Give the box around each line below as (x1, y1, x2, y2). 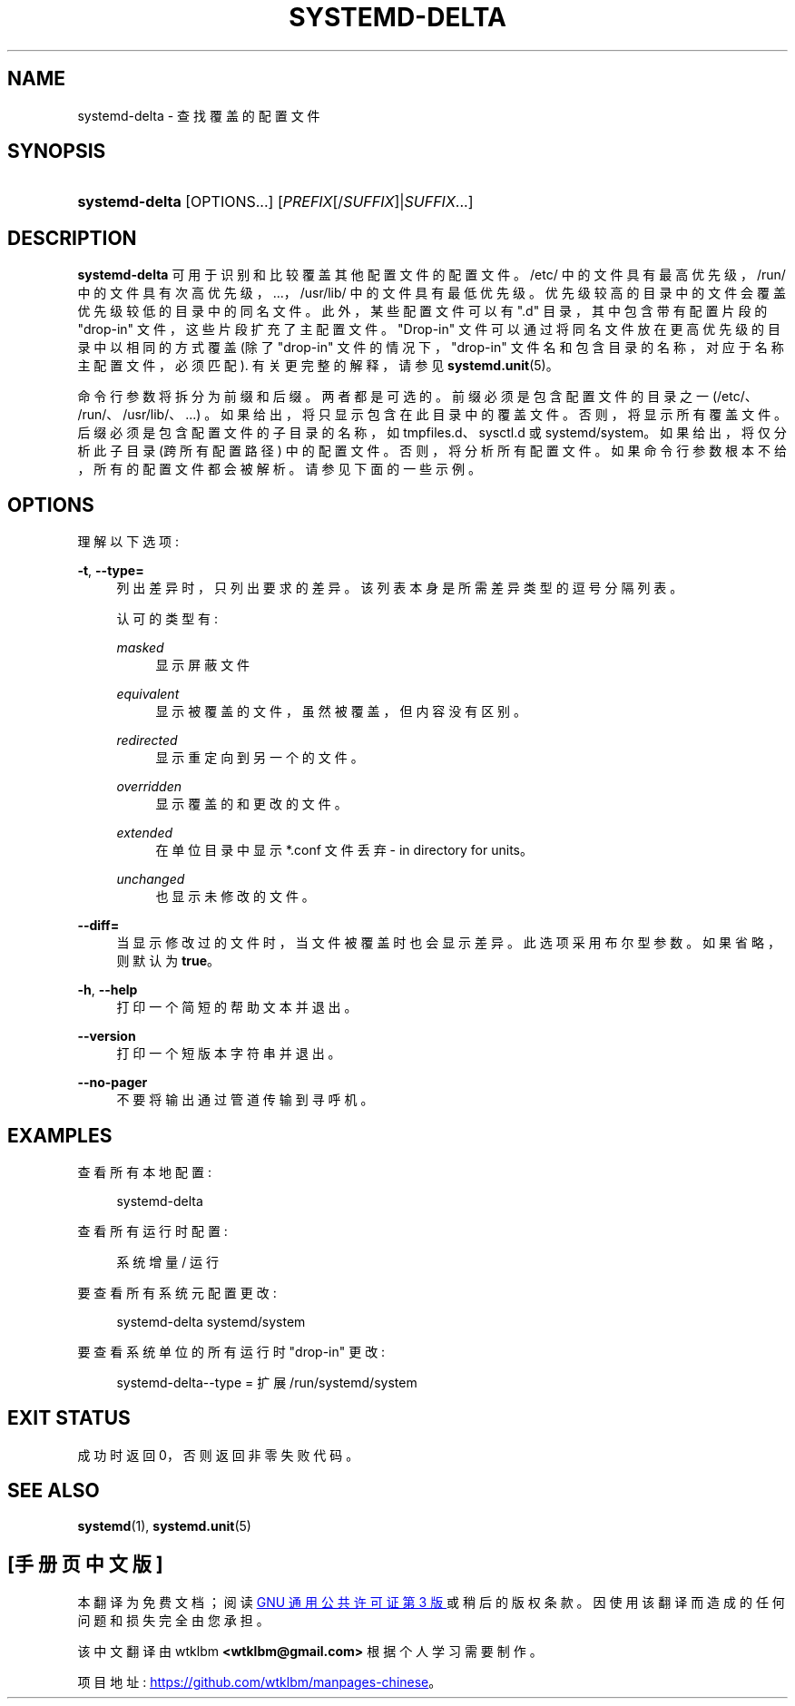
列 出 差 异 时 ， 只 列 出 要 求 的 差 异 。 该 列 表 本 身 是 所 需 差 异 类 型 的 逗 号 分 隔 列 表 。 (116, 580, 683, 596)
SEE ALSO (7, 1479, 100, 1503)
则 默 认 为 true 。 (116, 953, 221, 969)
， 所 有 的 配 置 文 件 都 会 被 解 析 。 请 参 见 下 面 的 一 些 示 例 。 (77, 461, 481, 477)
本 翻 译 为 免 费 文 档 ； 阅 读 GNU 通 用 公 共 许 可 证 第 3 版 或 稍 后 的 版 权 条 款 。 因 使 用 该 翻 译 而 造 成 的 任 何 (77, 1593, 785, 1610)
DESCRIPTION (7, 226, 137, 250)
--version (77, 1028, 136, 1044)
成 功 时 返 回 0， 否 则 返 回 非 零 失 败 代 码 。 (77, 1446, 359, 1463)
